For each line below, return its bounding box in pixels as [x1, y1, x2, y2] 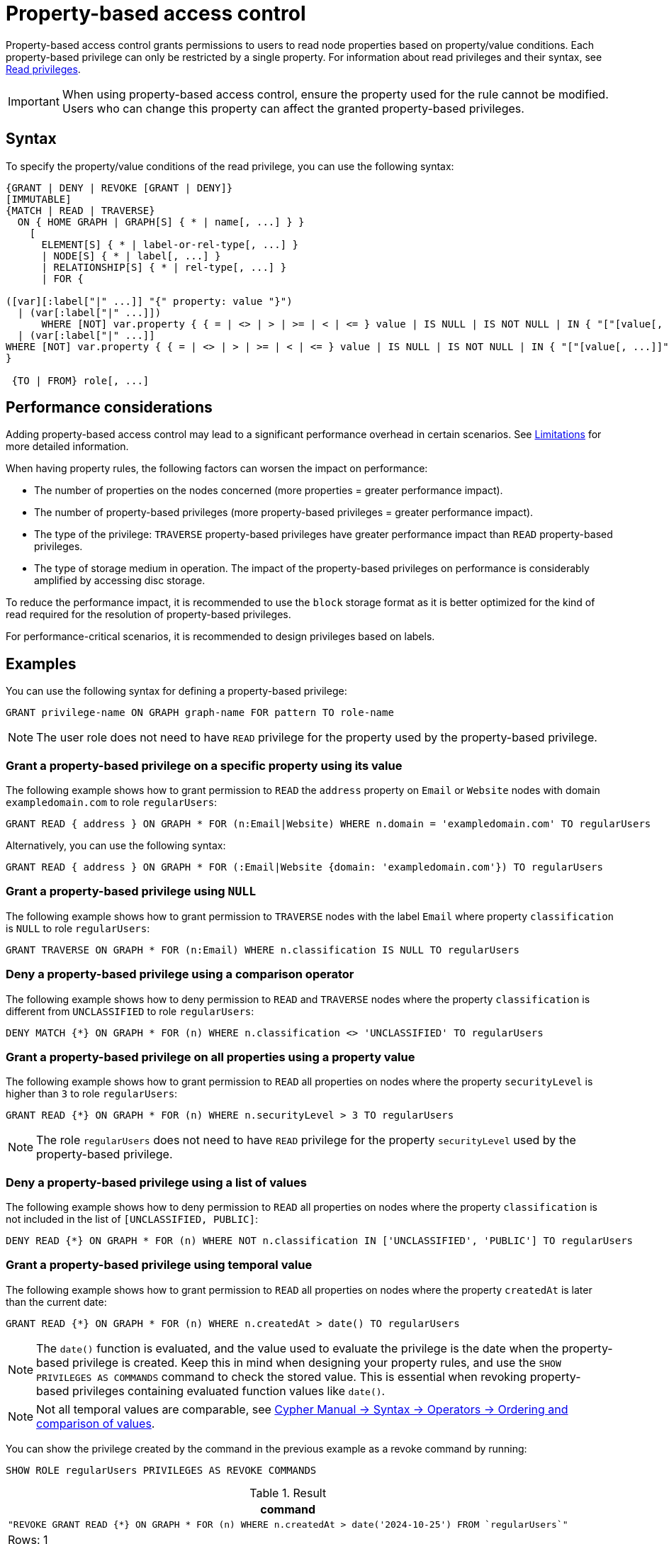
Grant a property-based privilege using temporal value [6, 1258, 313, 1272]
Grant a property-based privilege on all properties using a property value [6, 1049, 415, 1064]
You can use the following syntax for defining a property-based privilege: [6, 685, 347, 698]
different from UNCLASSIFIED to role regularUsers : [6, 1005, 254, 1017]
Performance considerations [6, 398, 213, 417]
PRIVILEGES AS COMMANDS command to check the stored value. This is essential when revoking [36, 1369, 527, 1384]
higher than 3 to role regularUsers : [6, 1087, 178, 1100]
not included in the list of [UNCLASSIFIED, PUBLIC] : [6, 1213, 259, 1226]
